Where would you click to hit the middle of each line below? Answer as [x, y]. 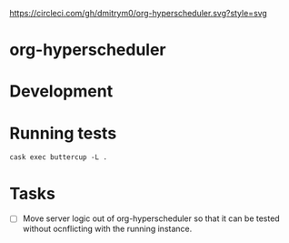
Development [61, 91]
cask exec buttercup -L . [58, 157]
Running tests [63, 133]
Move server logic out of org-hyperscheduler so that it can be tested [151, 218]
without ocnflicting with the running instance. [107, 229]
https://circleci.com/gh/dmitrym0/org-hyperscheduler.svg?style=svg [139, 13]
